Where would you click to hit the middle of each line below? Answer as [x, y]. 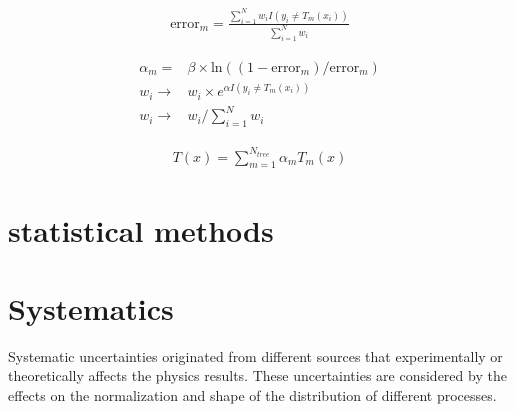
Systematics [91, 307]
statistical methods [141, 229]
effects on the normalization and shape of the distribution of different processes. [252, 395]
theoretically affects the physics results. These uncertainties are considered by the [257, 375]
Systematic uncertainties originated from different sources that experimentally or [255, 355]
